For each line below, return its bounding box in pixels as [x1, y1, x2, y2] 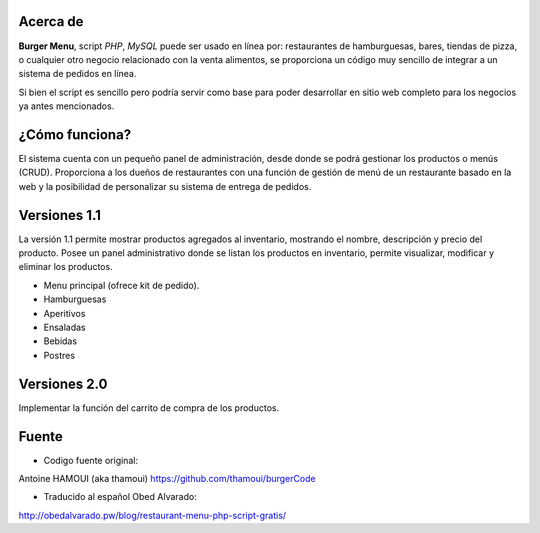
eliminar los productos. [18, 261, 114, 273]
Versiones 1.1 [18, 206, 102, 224]
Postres [43, 349, 75, 361]
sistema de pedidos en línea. [18, 68, 137, 80]
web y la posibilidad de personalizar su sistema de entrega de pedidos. [18, 180, 312, 192]
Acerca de [18, 13, 84, 30]
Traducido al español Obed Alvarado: [43, 491, 197, 503]
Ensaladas [43, 321, 87, 334]
